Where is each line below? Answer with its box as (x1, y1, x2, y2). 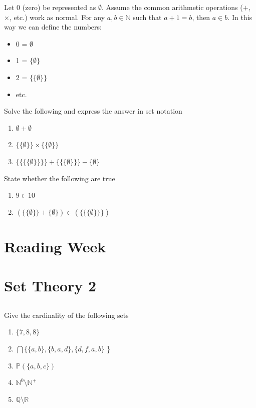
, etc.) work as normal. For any (9, 12, 105, 22)
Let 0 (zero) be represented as (4, 2, 96, 12)
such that (133, 12, 162, 22)
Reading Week (4, 236, 106, 256)
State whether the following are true (4, 173, 115, 183)
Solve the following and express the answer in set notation (4, 106, 182, 116)
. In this (227, 12, 252, 22)
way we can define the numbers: (4, 22, 102, 32)
